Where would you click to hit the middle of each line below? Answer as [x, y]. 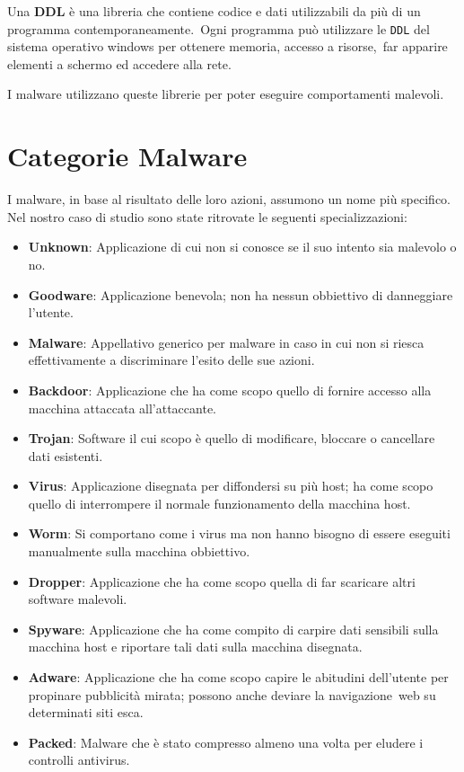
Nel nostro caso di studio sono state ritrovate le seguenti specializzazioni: [207, 216]
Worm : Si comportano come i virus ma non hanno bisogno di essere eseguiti [239, 533]
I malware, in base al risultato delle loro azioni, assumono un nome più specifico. [229, 199]
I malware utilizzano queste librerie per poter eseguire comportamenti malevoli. [226, 94]
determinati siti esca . [86, 712]
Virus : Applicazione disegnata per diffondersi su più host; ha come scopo [231, 486]
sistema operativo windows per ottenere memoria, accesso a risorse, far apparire [228, 46]
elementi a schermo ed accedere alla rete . [119, 63]
